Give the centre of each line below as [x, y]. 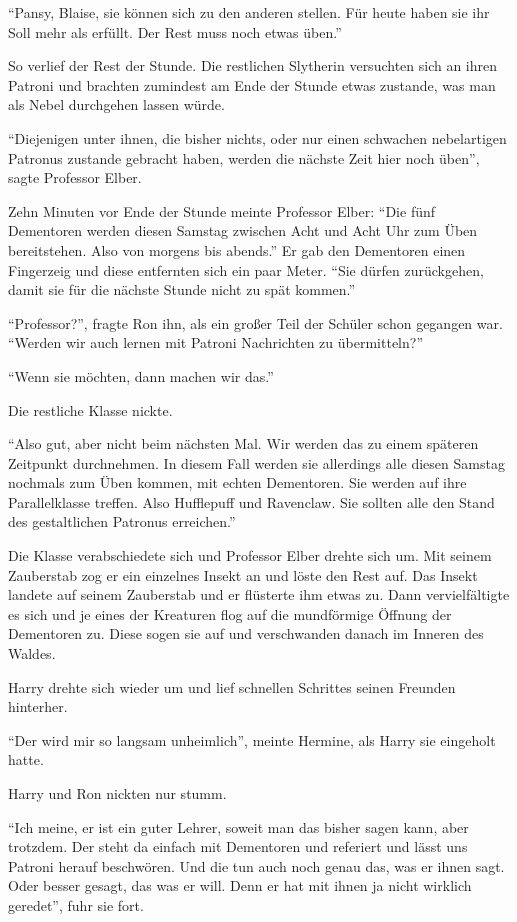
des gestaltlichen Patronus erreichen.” [122, 521]
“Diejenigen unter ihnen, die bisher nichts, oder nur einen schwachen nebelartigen [257, 137]
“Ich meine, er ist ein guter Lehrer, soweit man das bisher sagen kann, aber [238, 826]
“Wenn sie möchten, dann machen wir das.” [141, 375]
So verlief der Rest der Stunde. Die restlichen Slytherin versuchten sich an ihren [253, 65]
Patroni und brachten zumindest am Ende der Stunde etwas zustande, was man [252, 84]
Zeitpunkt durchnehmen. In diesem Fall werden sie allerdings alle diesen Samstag [256, 462]
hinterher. [38, 706]
